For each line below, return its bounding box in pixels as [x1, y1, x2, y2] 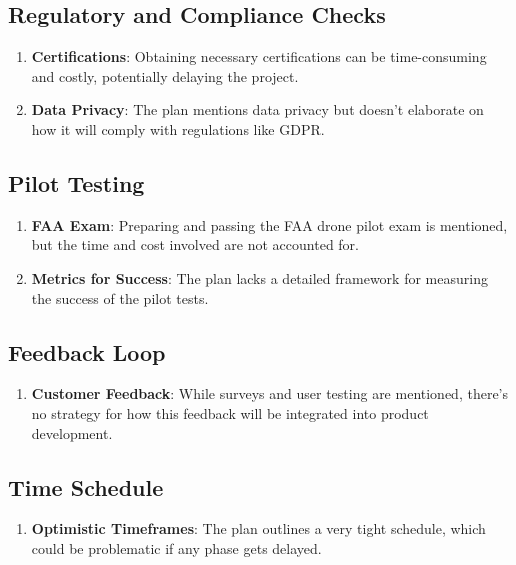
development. [31, 422, 113, 443]
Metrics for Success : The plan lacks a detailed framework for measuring [31, 267, 488, 288]
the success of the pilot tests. [31, 287, 209, 308]
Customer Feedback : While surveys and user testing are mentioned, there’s [31, 383, 509, 404]
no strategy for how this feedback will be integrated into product [31, 402, 429, 423]
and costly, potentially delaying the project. [31, 65, 299, 86]
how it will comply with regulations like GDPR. [31, 118, 325, 139]
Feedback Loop [8, 336, 166, 367]
